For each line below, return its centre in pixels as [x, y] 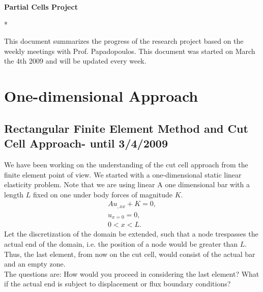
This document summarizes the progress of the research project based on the [124, 41]
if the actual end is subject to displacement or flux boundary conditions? [118, 284]
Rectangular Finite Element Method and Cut [126, 128]
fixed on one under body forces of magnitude [103, 194]
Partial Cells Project [41, 7]
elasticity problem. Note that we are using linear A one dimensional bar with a [127, 184]
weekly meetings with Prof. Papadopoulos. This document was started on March [130, 51]
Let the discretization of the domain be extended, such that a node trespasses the [131, 234]
